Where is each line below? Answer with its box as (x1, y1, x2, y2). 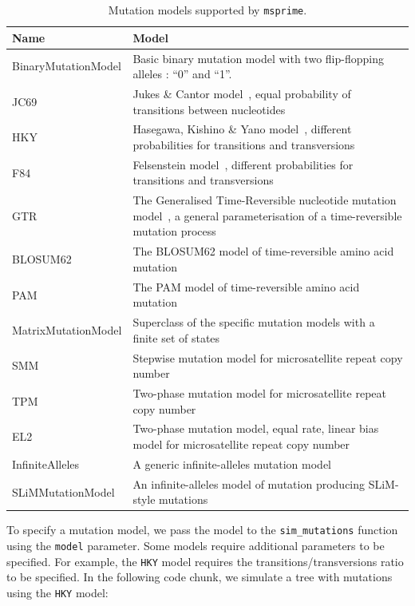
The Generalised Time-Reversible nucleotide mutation (132, 192, 397, 208)
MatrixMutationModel (12, 321, 122, 338)
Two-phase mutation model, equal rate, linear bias (132, 420, 379, 437)
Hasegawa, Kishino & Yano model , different (132, 121, 352, 137)
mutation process (132, 223, 216, 240)
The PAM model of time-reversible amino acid (132, 278, 360, 295)
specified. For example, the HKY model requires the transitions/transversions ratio (6, 553, 404, 569)
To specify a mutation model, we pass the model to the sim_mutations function (6, 521, 398, 538)
